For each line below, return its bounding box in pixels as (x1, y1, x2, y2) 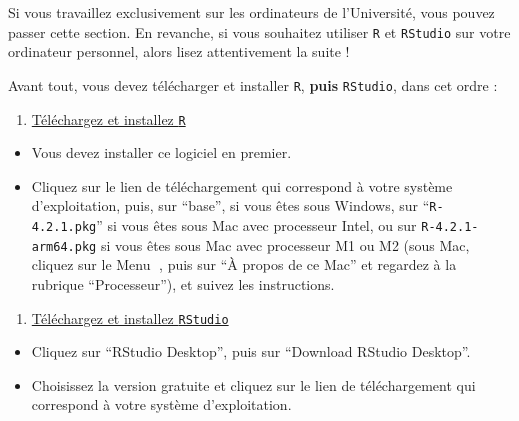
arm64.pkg (31, 239, 97, 254)
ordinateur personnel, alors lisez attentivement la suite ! (8, 41, 350, 62)
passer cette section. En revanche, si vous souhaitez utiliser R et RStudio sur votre (8, 21, 511, 42)
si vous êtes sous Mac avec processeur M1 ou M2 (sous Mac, (100, 234, 470, 255)
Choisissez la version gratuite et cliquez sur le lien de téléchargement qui (31, 374, 476, 395)
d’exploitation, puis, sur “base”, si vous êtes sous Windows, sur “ (31, 195, 430, 216)
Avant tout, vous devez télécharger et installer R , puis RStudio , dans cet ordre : (8, 74, 498, 95)
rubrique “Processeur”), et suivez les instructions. (31, 273, 335, 294)
